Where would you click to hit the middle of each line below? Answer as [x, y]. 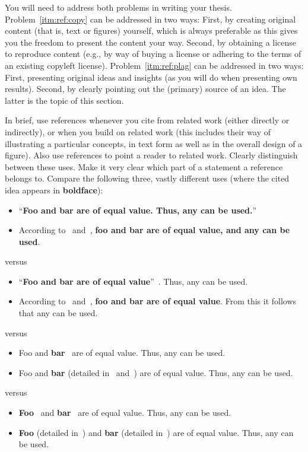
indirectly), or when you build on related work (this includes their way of [138, 131]
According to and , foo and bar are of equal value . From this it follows [158, 301]
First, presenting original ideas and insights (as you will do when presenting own [151, 77]
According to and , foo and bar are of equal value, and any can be [154, 230]
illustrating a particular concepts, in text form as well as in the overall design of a [154, 143]
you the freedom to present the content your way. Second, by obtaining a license [151, 42]
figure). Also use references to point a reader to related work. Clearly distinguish [151, 155]
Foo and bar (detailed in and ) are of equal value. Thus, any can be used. [156, 372]
